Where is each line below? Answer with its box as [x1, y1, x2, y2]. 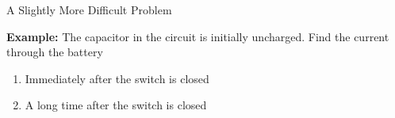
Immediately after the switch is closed [25, 70, 209, 86]
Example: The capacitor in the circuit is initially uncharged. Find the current [6, 28, 389, 44]
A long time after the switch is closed [25, 97, 207, 113]
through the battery [6, 44, 103, 60]
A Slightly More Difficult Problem [6, 2, 172, 17]
